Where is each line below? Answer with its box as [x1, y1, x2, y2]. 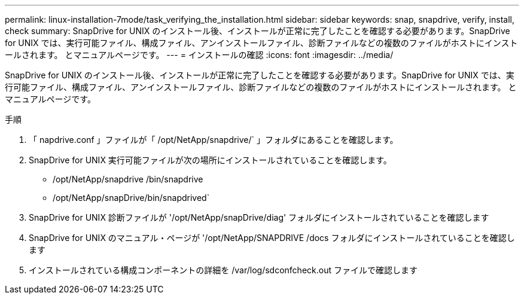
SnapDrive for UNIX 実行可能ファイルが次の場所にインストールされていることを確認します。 [29, 155, 392, 165]
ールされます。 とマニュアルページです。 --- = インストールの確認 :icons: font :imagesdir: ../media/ [5, 50, 394, 60]
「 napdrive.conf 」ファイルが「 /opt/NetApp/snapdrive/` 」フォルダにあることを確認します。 [29, 135, 398, 145]
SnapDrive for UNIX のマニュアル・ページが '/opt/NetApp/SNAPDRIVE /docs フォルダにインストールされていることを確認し [29, 233, 515, 243]
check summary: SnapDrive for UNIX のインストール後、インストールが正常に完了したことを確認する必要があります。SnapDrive [5, 26, 510, 36]
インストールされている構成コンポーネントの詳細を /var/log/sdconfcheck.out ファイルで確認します [29, 265, 418, 275]
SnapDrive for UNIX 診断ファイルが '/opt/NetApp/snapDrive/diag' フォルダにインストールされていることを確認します [29, 212, 489, 222]
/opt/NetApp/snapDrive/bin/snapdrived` [53, 193, 210, 203]
